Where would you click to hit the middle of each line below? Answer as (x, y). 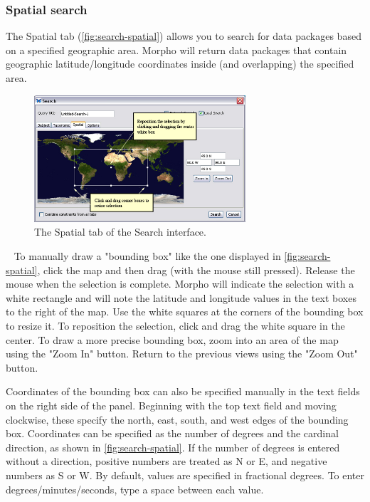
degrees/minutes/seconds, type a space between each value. (135, 489)
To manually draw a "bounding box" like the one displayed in (147, 256)
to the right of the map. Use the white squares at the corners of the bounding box (185, 312)
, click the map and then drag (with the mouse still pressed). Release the (196, 270)
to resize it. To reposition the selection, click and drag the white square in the (175, 326)
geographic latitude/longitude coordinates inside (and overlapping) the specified (180, 64)
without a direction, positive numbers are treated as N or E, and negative (166, 461)
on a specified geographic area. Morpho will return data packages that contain (176, 49)
